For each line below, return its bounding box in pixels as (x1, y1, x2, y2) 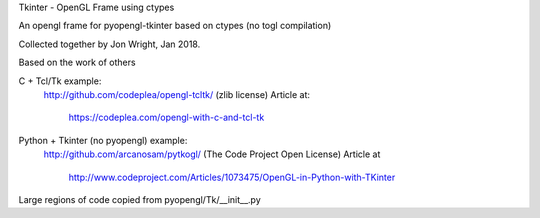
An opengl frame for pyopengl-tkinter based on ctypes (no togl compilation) (18, 20, 332, 32)
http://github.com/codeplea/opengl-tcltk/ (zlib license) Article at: (43, 88, 310, 100)
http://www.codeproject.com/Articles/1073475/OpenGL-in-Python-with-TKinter (68, 171, 396, 183)
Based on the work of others (18, 56, 136, 69)
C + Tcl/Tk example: (18, 75, 102, 87)
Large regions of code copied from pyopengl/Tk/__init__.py (18, 193, 262, 205)
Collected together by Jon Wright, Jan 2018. (18, 38, 201, 50)
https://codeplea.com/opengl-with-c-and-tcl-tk (68, 111, 265, 124)
